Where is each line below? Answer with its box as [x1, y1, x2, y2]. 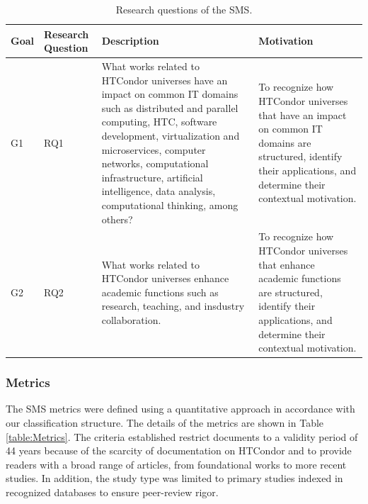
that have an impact [258, 107, 347, 122]
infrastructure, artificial [101, 169, 203, 184]
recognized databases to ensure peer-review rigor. [6, 485, 219, 500]
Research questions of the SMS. [115, 2, 253, 16]
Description [101, 33, 159, 48]
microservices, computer [101, 142, 206, 157]
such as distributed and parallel [101, 100, 238, 115]
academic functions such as [101, 284, 219, 299]
